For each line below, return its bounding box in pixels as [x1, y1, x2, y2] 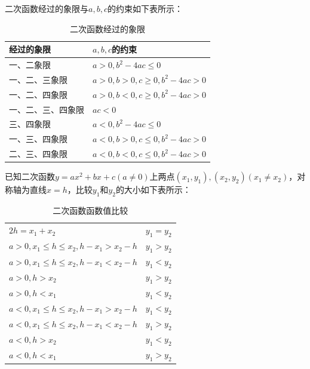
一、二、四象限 [9, 88, 67, 100]
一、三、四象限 [9, 133, 67, 145]
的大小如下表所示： [115, 183, 191, 196]
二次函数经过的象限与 [5, 2, 88, 14]
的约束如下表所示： [107, 2, 183, 14]
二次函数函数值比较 [53, 204, 128, 216]
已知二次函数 [5, 170, 55, 183]
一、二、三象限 [9, 73, 67, 85]
